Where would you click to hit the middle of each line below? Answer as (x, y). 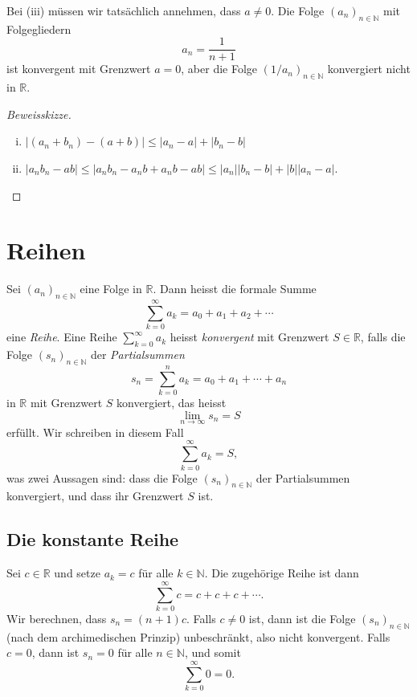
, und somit (213, 652)
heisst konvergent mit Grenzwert (249, 337)
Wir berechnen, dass (57, 618)
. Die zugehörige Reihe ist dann (282, 573)
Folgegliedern (39, 29)
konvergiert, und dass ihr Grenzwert (95, 496)
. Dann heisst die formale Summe (235, 289)
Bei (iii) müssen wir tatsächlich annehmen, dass (124, 10)
